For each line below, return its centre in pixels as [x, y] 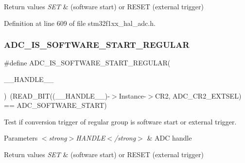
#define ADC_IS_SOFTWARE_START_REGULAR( [87, 63]
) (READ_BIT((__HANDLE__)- [57, 95]
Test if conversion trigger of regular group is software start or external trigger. [120, 121]
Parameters [21, 138]
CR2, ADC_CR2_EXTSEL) [198, 95]
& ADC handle [169, 138]
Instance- [132, 95]
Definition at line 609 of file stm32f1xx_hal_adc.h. [80, 23]
